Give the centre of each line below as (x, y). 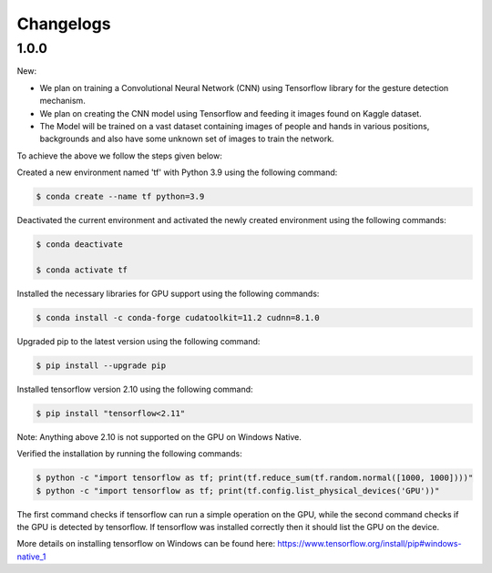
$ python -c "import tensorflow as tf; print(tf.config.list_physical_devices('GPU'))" (238, 491)
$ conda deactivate (79, 245)
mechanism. (62, 101)
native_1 (31, 557)
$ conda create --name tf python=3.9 (120, 197)
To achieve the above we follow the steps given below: (119, 156)
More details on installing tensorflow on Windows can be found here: (146, 544)
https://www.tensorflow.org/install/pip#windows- (369, 544)
